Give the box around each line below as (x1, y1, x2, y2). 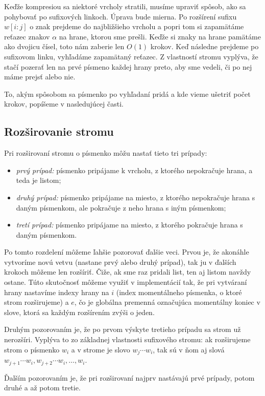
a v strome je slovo (71, 344, 130, 355)
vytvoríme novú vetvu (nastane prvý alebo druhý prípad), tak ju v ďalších (4, 256, 236, 267)
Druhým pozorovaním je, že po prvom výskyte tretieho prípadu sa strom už (4, 324, 241, 335)
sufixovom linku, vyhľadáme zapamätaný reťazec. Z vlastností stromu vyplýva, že (4, 51, 258, 61)
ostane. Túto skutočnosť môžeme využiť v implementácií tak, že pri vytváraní (4, 277, 247, 287)
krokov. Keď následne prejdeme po (150, 41, 259, 52)
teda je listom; (16, 175, 61, 185)
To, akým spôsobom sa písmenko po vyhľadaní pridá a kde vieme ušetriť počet (4, 88, 251, 99)
